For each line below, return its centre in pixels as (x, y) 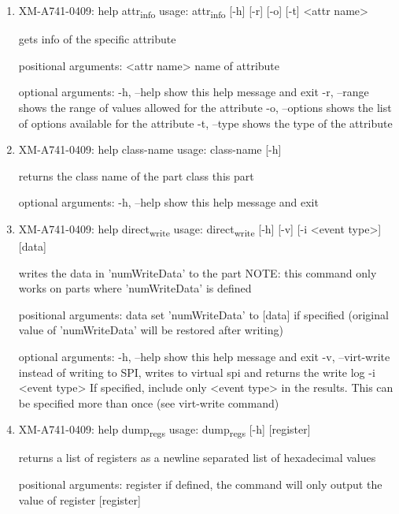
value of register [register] (79, 499)
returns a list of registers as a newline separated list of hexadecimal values (197, 458)
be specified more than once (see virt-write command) (149, 402)
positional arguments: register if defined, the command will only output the (200, 484)
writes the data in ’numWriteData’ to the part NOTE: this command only (198, 272)
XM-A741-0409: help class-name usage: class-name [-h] (150, 149)
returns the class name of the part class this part (136, 175)
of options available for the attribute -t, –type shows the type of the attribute (205, 123)
